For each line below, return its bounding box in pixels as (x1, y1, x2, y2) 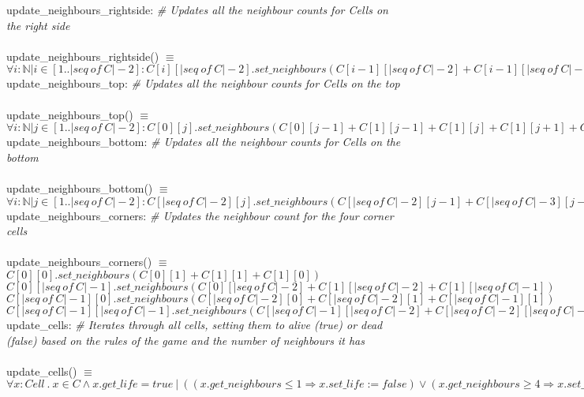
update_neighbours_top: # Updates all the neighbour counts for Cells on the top (6, 75, 400, 92)
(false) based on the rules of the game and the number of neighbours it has (6, 331, 365, 348)
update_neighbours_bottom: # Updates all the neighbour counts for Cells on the (6, 133, 401, 150)
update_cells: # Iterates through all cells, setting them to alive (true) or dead (6, 316, 383, 332)
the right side (6, 17, 70, 33)
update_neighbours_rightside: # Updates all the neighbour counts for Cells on (6, 2, 388, 17)
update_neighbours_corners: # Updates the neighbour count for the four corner (6, 207, 394, 223)
